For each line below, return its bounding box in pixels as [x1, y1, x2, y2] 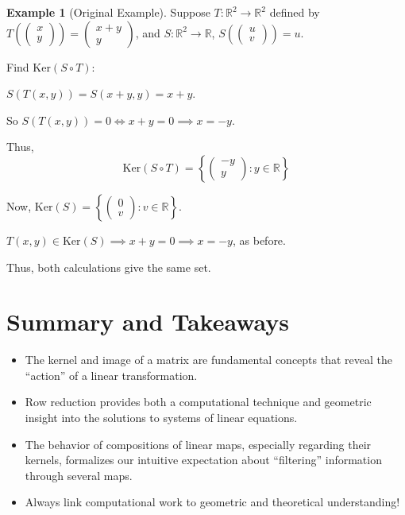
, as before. [232, 231, 286, 248]
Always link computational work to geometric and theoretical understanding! [25, 494, 400, 510]
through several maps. [25, 467, 133, 483]
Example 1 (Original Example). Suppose [6, 4, 210, 20]
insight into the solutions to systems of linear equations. [25, 409, 298, 426]
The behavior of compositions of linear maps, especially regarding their [25, 436, 372, 452]
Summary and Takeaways [6, 305, 290, 338]
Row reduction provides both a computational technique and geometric [25, 393, 372, 410]
